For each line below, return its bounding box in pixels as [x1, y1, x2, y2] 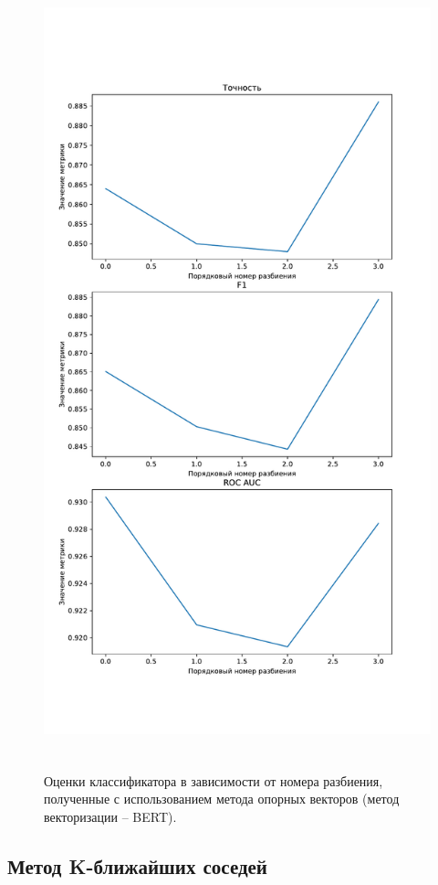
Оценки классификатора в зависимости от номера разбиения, [44, 771, 383, 790]
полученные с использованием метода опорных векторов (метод [44, 789, 400, 808]
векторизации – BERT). [44, 807, 177, 826]
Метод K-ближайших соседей [7, 852, 267, 880]
